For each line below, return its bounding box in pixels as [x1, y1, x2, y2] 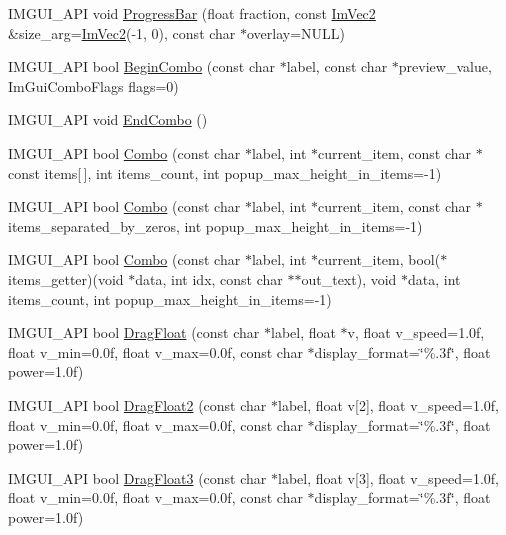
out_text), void [301, 268, 397, 289]
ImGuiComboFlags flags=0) [8, 75, 179, 96]
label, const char [286, 56, 388, 77]
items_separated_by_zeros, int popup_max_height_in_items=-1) [8, 215, 423, 236]
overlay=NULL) [247, 22, 346, 43]
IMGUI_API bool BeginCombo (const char [8, 56, 275, 77]
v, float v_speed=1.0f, [347, 322, 485, 343]
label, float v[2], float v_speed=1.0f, [277, 394, 499, 415]
